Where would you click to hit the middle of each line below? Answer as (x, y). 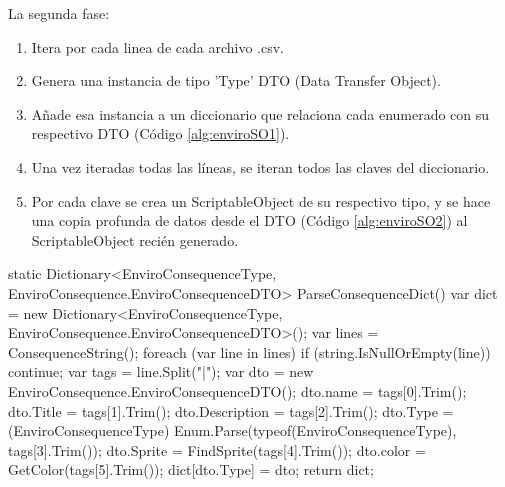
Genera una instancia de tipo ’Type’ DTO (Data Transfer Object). (236, 80)
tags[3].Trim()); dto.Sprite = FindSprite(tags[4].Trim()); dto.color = (217, 449)
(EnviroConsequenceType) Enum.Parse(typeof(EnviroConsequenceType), (232, 430)
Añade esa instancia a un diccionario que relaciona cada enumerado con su (260, 113)
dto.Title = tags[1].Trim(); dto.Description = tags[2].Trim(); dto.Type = (231, 410)
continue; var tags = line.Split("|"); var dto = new (161, 371)
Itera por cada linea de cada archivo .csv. (157, 46)
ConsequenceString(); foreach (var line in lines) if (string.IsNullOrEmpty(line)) (249, 351)
